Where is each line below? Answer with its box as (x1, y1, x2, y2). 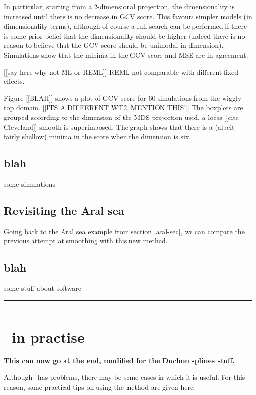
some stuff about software (4, 283, 81, 293)
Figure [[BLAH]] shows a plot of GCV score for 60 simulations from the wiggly (4, 92, 242, 103)
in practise (12, 326, 85, 347)
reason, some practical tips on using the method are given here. (4, 382, 195, 392)
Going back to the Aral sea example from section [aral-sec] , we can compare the (4, 226, 245, 236)
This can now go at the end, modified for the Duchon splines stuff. (4, 355, 235, 365)
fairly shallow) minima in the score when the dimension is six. (4, 131, 191, 142)
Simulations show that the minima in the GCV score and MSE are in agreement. (4, 49, 248, 60)
